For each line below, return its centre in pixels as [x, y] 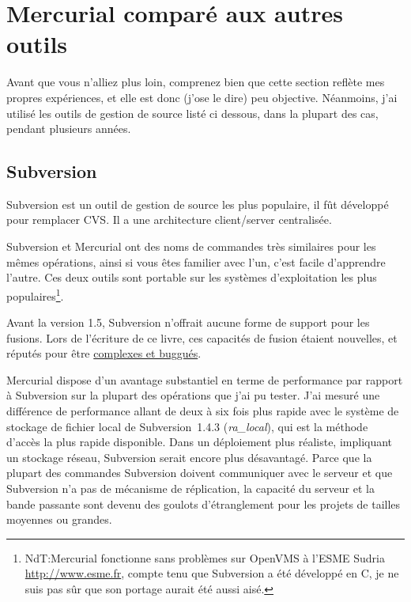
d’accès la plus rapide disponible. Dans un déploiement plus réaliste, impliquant [200, 442]
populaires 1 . [35, 294]
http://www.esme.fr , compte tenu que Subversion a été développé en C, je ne [212, 573]
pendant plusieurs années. [69, 129]
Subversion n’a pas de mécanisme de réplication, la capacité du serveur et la [190, 488]
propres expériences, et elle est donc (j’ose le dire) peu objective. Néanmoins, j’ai [202, 97]
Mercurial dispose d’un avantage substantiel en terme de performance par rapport [205, 379]
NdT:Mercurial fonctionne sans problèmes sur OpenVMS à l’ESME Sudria [205, 557]
